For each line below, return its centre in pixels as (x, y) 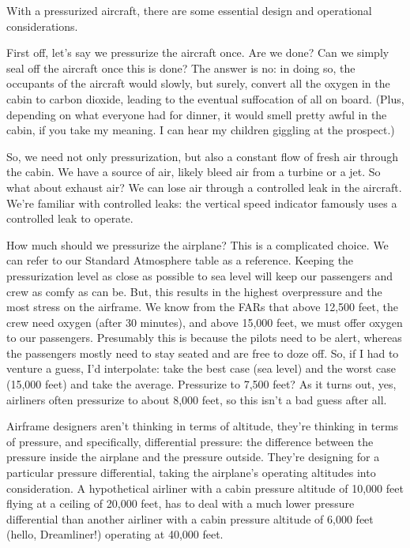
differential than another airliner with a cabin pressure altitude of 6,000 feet (190, 518)
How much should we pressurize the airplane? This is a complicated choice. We (197, 244)
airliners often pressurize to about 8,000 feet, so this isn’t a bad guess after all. (197, 399)
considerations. (42, 26)
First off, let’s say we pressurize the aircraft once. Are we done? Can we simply (198, 53)
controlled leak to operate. (70, 218)
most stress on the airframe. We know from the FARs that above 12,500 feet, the (202, 307)
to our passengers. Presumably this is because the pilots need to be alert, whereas (204, 338)
